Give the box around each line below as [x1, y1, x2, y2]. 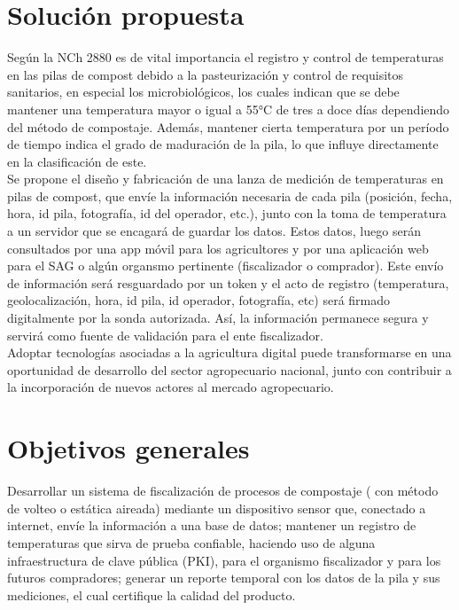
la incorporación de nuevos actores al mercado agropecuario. [7, 378, 334, 396]
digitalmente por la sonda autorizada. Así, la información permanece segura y [7, 309, 429, 327]
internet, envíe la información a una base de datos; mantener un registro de [7, 516, 416, 535]
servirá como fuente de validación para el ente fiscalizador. [7, 325, 323, 344]
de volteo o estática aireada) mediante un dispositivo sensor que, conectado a [7, 498, 426, 517]
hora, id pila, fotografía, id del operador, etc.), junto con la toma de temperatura [7, 204, 447, 223]
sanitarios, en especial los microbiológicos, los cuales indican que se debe [7, 82, 400, 101]
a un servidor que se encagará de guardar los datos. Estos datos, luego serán [7, 222, 421, 240]
